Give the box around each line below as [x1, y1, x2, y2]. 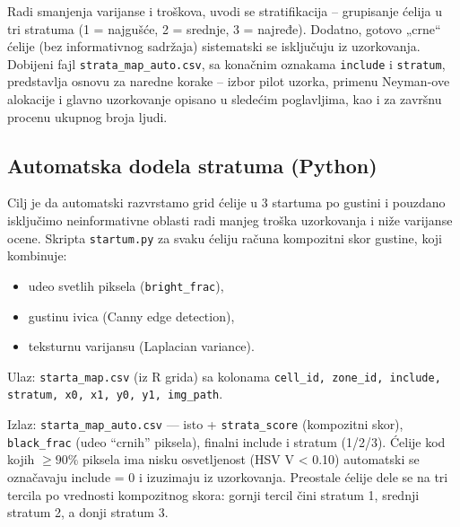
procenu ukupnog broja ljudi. [7, 107, 168, 126]
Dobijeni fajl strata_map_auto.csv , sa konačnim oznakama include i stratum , [7, 54, 446, 73]
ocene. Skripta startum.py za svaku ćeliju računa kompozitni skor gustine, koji [7, 228, 442, 247]
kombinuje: [7, 246, 67, 265]
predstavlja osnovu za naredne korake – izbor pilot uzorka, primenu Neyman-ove [7, 72, 450, 91]
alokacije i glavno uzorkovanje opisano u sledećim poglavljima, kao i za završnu [7, 90, 442, 109]
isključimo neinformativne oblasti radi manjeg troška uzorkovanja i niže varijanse [7, 211, 453, 230]
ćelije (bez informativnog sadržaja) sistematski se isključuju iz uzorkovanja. [7, 37, 421, 56]
